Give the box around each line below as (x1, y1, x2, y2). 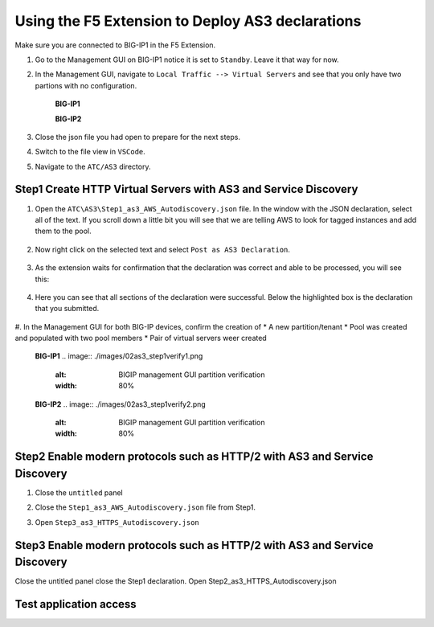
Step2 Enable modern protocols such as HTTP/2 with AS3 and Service (14, 450, 374, 464)
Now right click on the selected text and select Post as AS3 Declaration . (35, 244, 291, 254)
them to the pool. (35, 226, 92, 236)
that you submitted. (35, 304, 100, 313)
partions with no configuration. (35, 80, 137, 90)
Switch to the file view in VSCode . (35, 147, 146, 157)
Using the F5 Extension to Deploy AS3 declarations (14, 12, 362, 30)
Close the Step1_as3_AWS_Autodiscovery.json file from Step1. (35, 502, 256, 512)
